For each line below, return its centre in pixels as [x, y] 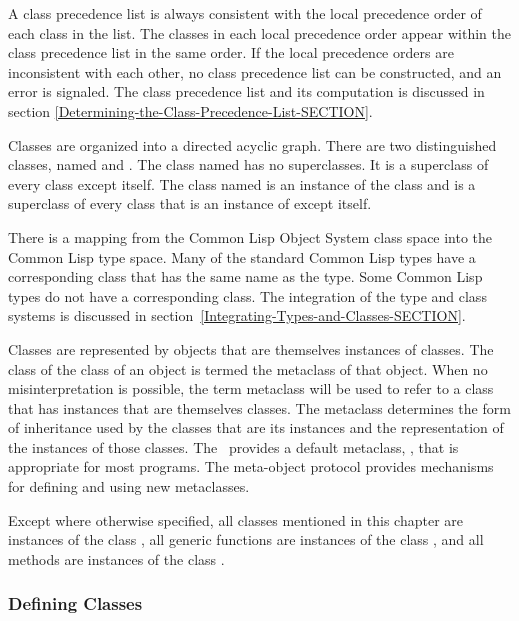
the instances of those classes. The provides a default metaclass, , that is [233, 446]
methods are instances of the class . [116, 558]
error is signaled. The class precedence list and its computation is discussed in [246, 91]
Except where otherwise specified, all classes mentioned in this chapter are [235, 519]
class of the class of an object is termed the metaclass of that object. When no [248, 368]
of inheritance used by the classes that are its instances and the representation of [256, 427]
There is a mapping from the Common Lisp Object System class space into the [250, 236]
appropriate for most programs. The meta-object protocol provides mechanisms [251, 466]
